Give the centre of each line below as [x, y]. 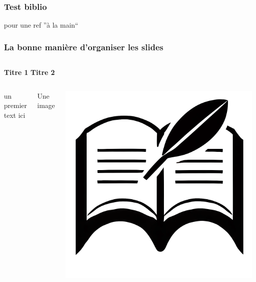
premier [16, 105]
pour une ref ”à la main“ [41, 25]
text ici [15, 115]
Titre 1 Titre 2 [30, 72]
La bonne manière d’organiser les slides [84, 47]
